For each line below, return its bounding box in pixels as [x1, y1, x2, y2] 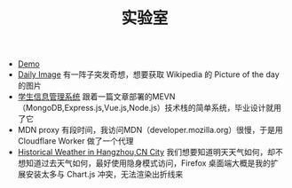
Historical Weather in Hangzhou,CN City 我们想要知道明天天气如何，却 [17, 147, 276, 158]
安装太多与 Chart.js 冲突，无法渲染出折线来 [25, 169, 184, 180]
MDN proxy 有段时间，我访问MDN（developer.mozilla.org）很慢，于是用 [17, 125, 283, 136]
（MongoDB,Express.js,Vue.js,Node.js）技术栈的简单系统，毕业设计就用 [17, 103, 282, 114]
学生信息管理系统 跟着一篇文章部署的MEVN [17, 91, 176, 102]
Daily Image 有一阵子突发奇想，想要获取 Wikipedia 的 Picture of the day [17, 69, 280, 80]
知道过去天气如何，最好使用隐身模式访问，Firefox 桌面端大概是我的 [25, 158, 272, 168]
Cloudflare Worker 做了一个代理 [17, 136, 134, 146]
